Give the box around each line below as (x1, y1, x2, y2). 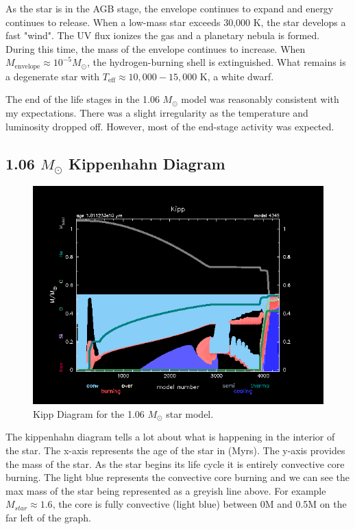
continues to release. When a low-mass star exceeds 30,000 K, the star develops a (5, 14, 346, 29)
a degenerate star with (5, 69, 100, 83)
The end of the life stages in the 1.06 (5, 92, 160, 106)
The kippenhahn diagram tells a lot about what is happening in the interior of (5, 430, 335, 444)
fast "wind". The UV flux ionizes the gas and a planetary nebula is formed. (5, 28, 320, 43)
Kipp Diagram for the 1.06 (33, 406, 145, 421)
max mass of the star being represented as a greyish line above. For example (5, 483, 326, 497)
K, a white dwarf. (199, 69, 274, 83)
